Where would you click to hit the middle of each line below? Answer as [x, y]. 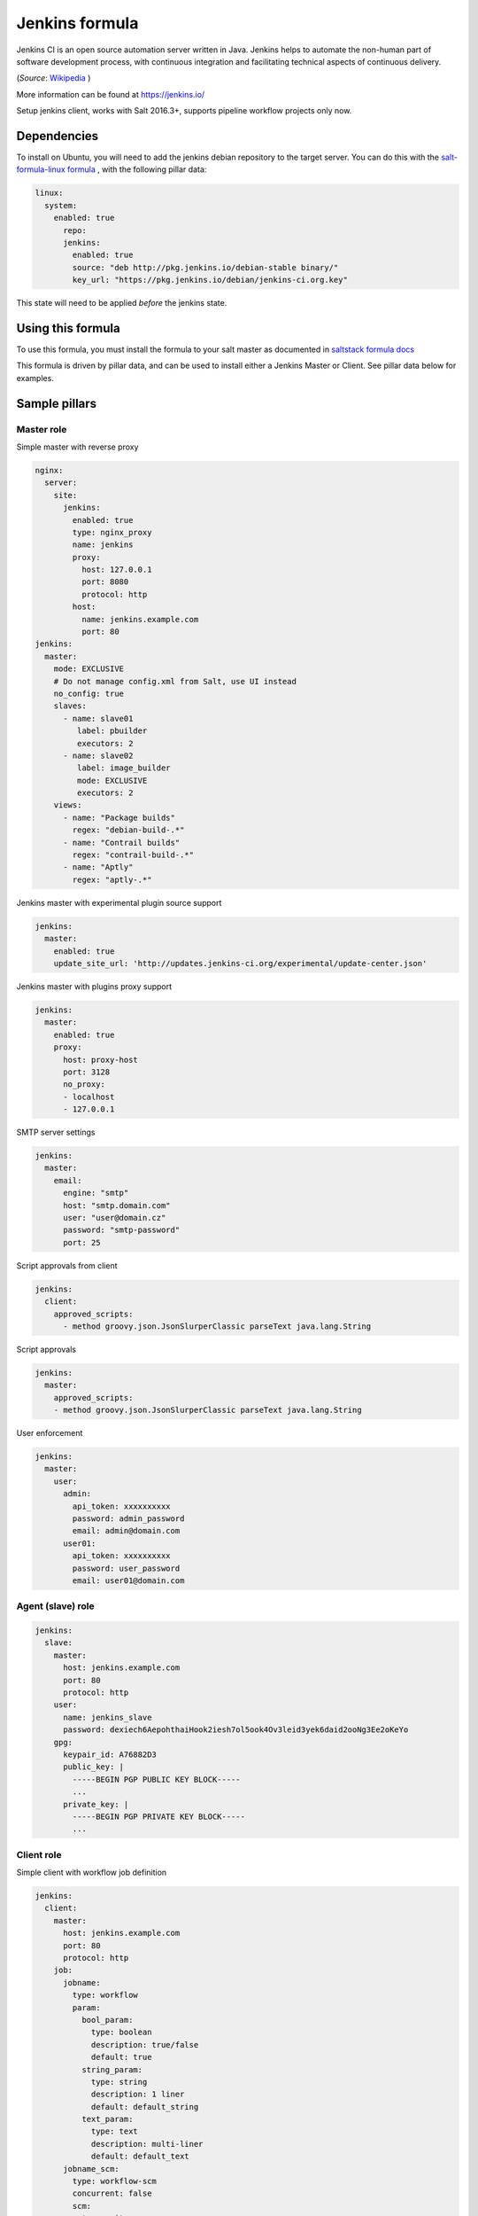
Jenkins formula [77, 23]
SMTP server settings [56, 1132]
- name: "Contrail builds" [122, 843]
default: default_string [145, 2107]
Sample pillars [57, 403]
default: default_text [140, 2157]
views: [68, 805]
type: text [115, 2131]
